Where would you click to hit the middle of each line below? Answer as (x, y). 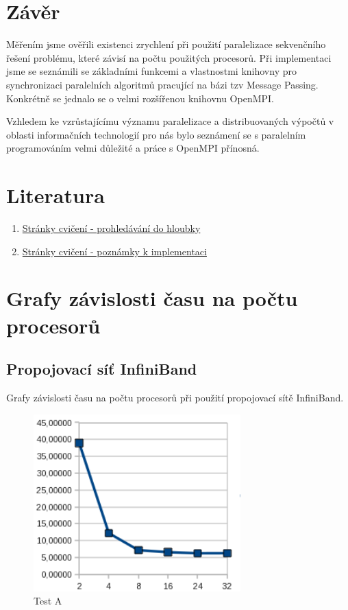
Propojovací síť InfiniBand (102, 369)
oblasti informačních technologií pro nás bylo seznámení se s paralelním (156, 134)
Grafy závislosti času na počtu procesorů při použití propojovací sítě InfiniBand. (175, 397)
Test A (48, 601)
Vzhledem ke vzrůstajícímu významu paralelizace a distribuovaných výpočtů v (170, 121)
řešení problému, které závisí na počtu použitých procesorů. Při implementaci (169, 57)
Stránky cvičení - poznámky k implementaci (114, 251)
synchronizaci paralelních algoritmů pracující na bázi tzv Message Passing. (162, 84)
